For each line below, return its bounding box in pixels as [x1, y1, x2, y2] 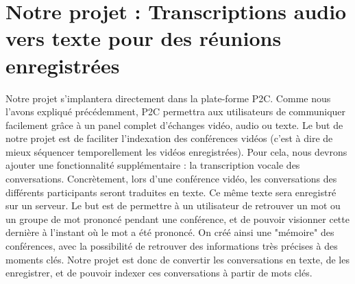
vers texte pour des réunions [5, 24, 282, 52]
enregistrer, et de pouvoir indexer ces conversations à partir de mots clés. [5, 265, 313, 280]
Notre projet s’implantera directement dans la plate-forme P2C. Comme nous [5, 91, 331, 105]
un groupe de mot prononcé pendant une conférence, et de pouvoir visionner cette [5, 211, 350, 226]
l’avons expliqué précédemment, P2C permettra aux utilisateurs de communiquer [5, 104, 346, 119]
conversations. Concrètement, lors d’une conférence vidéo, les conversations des [5, 171, 337, 186]
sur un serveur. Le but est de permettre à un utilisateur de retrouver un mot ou [5, 198, 341, 213]
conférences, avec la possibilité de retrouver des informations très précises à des [5, 239, 338, 253]
